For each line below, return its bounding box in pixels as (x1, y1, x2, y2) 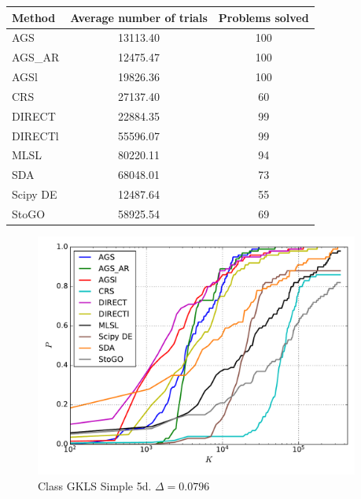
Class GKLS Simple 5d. (38, 477, 152, 493)
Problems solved (218, 9, 309, 25)
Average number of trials (70, 9, 208, 25)
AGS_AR (12, 49, 60, 65)
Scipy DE (12, 186, 57, 203)
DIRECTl (12, 127, 59, 143)
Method (12, 9, 56, 25)
